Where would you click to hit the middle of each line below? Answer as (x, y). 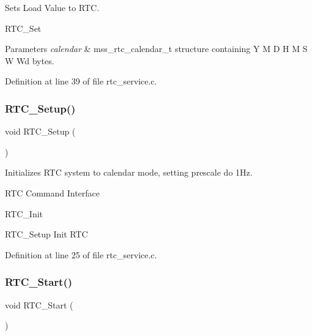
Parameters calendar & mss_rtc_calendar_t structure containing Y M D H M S (156, 49)
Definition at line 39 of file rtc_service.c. (81, 81)
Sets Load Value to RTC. (52, 7)
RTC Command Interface (52, 192)
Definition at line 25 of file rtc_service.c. (81, 254)
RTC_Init (24, 213)
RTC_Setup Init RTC (46, 234)
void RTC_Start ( (39, 304)
